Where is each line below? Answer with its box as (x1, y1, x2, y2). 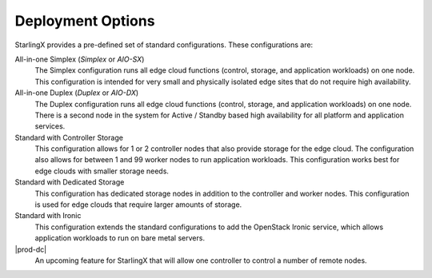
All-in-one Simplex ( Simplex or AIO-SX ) (14, 54, 145, 64)
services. (34, 121, 66, 131)
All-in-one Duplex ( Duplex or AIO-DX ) (14, 88, 139, 97)
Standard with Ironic (14, 211, 82, 220)
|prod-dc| (14, 244, 47, 254)
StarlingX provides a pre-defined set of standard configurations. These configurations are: (14, 40, 314, 50)
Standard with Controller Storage (14, 133, 124, 142)
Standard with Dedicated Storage (14, 177, 125, 187)
